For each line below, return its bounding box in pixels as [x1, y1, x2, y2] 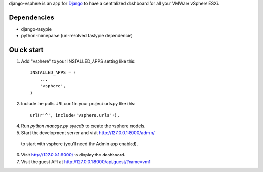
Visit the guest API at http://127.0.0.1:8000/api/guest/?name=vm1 [21, 158, 150, 165]
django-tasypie [21, 26, 52, 32]
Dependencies [9, 13, 55, 21]
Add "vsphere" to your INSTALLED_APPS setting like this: [21, 58, 136, 64]
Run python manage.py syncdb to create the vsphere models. [21, 123, 146, 129]
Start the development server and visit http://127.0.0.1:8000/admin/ [21, 130, 155, 136]
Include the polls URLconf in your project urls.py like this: [21, 101, 136, 107]
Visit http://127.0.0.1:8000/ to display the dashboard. [21, 152, 126, 158]
